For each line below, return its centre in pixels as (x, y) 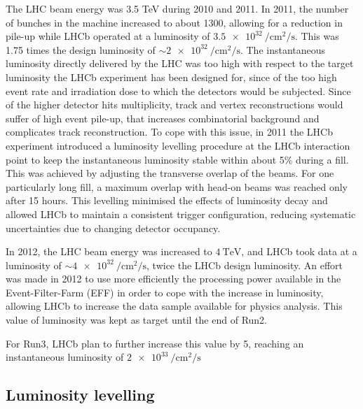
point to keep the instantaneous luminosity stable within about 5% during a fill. (177, 159)
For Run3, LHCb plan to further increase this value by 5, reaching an (155, 343)
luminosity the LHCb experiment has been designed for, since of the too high (171, 77)
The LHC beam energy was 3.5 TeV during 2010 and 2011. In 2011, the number (177, 8)
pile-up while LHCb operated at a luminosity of (108, 36)
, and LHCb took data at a (299, 251)
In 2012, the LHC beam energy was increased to (109, 251)
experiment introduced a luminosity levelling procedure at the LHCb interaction (178, 145)
